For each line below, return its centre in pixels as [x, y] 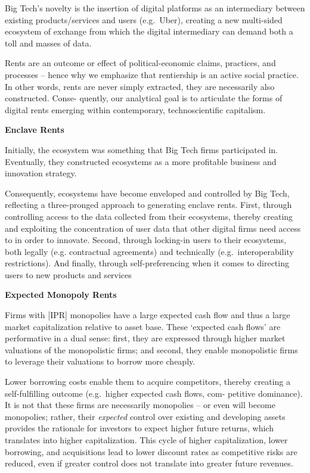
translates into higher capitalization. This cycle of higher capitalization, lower [146, 440]
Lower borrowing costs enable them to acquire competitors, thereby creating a [148, 382]
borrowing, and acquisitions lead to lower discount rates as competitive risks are [151, 451]
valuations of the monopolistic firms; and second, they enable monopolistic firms [151, 349]
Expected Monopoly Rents [61, 295]
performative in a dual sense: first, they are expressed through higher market [145, 338]
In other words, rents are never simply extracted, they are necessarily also [140, 86]
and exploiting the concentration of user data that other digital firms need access [153, 228]
